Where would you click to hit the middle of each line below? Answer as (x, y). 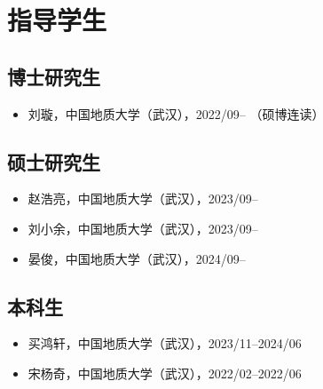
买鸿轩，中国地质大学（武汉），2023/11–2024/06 (165, 343)
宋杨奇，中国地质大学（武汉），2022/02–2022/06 (165, 373)
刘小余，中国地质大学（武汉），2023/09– (143, 228)
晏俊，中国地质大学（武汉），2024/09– (137, 258)
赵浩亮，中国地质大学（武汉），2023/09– (143, 198)
